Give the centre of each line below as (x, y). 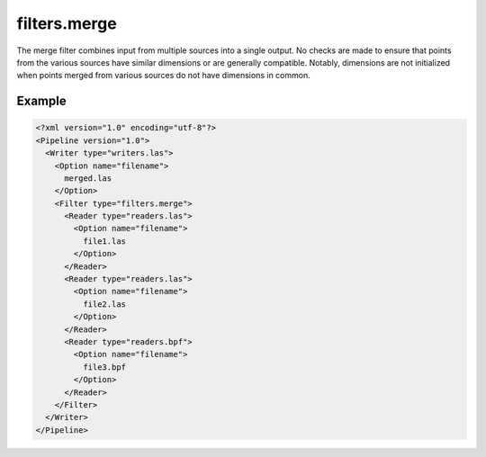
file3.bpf (104, 367)
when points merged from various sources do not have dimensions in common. (163, 76)
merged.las (88, 178)
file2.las (104, 304)
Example (41, 101)
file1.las (104, 241)
